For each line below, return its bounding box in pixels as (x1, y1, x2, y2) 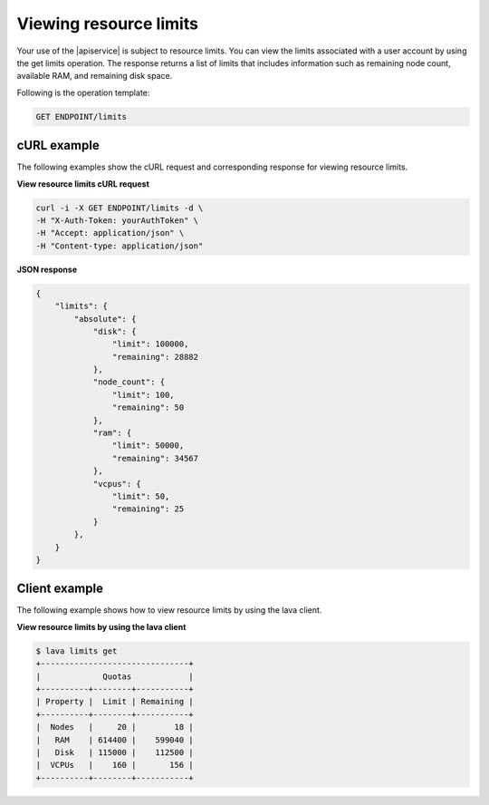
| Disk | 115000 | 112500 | (35, 747, 194, 757)
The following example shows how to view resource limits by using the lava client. (16, 605, 322, 616)
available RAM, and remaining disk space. (16, 71, 173, 82)
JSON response (16, 264, 77, 275)
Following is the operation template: (16, 87, 150, 98)
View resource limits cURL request (16, 178, 149, 189)
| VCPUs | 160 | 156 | (35, 760, 194, 771)
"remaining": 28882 (111, 352, 199, 362)
